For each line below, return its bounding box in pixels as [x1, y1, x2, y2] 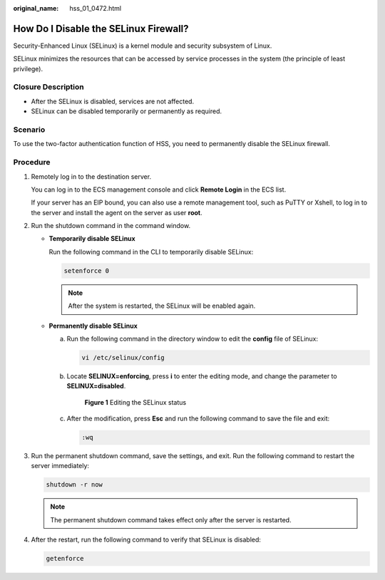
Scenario [13, 125, 46, 135]
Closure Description [13, 82, 85, 92]
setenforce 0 [63, 266, 110, 274]
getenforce [46, 554, 84, 563]
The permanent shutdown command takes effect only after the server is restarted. [50, 515, 292, 524]
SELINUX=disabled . [66, 382, 126, 390]
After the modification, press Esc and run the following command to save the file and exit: [66, 414, 330, 423]
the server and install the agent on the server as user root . [31, 208, 202, 217]
